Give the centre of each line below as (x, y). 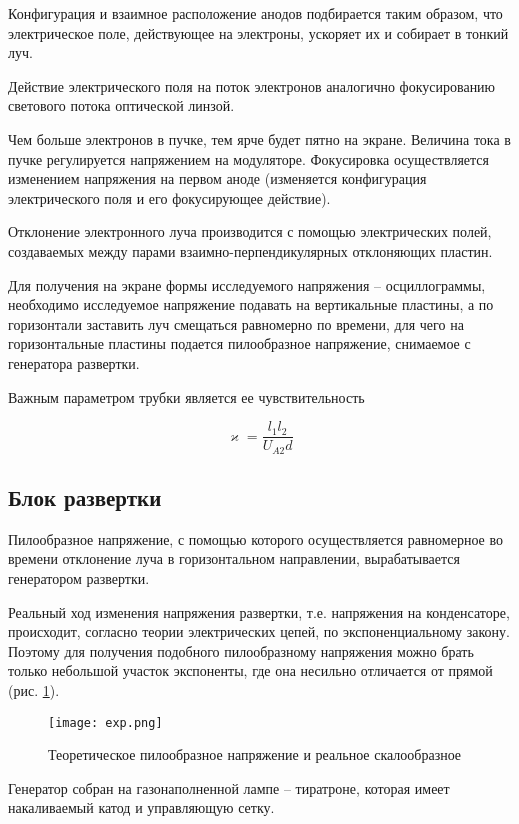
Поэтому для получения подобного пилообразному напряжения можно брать (241, 650)
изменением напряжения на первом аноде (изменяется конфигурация (217, 178)
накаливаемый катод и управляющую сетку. (141, 807)
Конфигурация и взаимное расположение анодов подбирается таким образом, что (255, 13)
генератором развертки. (79, 578)
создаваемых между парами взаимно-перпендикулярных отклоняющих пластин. (250, 250)
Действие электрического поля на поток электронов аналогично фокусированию (252, 85)
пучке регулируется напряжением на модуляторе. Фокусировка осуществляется (248, 158)
